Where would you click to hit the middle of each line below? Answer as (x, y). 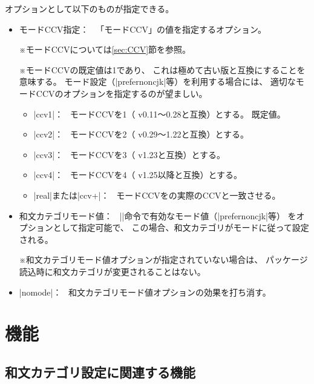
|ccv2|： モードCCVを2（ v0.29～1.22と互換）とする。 (141, 134)
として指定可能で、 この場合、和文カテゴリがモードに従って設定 (181, 227)
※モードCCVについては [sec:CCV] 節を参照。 (105, 49)
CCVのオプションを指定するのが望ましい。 (122, 93)
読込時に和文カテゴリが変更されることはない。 (112, 271)
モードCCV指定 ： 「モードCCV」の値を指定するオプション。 (143, 29)
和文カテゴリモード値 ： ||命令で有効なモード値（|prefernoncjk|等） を (158, 215)
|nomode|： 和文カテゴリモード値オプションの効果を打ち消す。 (145, 292)
